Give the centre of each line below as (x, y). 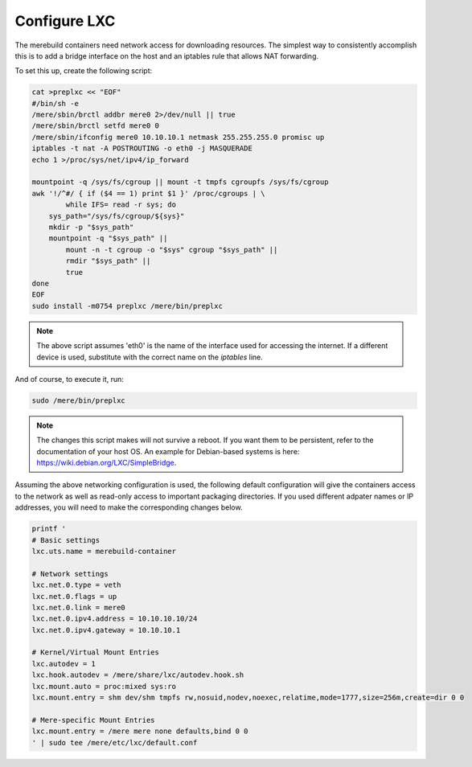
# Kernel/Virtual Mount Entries (96, 652)
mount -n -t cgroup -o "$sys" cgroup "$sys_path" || (172, 250)
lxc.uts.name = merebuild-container (104, 551)
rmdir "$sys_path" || (108, 261)
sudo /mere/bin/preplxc (79, 400)
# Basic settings (66, 540)
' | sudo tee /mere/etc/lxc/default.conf (115, 742)
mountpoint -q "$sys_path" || (108, 238)
